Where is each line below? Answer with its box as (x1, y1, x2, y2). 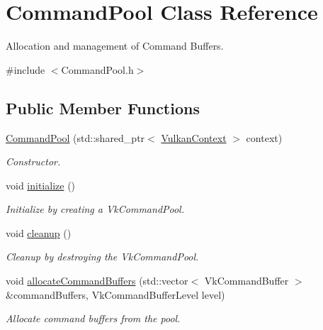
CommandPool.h (61, 62, 134, 77)
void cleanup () (6, 225, 72, 240)
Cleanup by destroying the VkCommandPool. (6, 249, 199, 264)
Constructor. (6, 154, 61, 169)
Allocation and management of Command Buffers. (6, 38, 224, 53)
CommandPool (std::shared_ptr (6, 130, 145, 145)
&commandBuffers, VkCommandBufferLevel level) (6, 287, 225, 302)
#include (6, 62, 45, 77)
